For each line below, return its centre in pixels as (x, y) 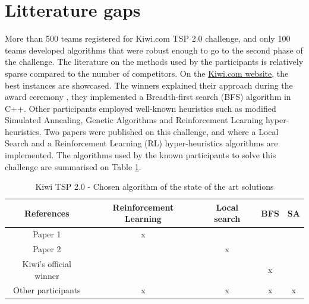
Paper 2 (47, 249)
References (47, 213)
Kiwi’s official (47, 263)
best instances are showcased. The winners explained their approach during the (149, 85)
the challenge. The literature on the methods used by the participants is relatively (154, 62)
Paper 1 (47, 234)
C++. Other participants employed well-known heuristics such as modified (141, 108)
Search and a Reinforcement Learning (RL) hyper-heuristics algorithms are (141, 143)
